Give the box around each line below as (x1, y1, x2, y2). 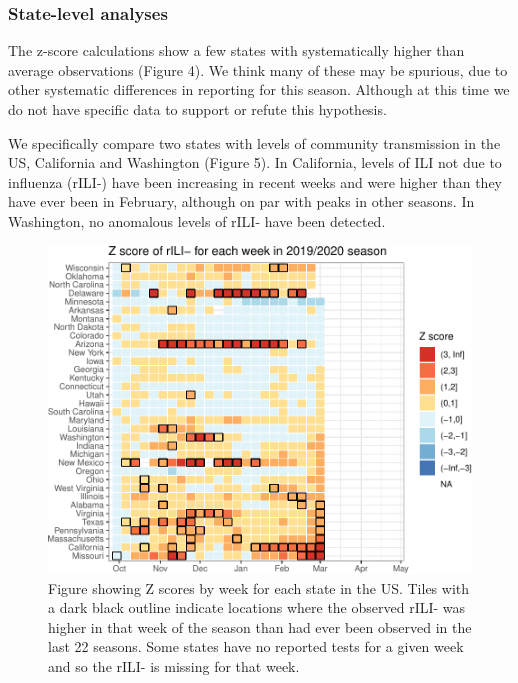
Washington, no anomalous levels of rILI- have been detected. (8, 210, 386, 231)
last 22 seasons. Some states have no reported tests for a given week (48, 636, 464, 657)
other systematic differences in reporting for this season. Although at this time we (8, 79, 510, 100)
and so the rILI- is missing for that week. (48, 655, 300, 676)
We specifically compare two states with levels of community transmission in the (8, 132, 501, 153)
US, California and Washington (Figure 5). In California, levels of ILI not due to (8, 152, 502, 173)
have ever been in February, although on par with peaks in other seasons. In (8, 191, 475, 212)
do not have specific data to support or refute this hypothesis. (8, 99, 387, 119)
